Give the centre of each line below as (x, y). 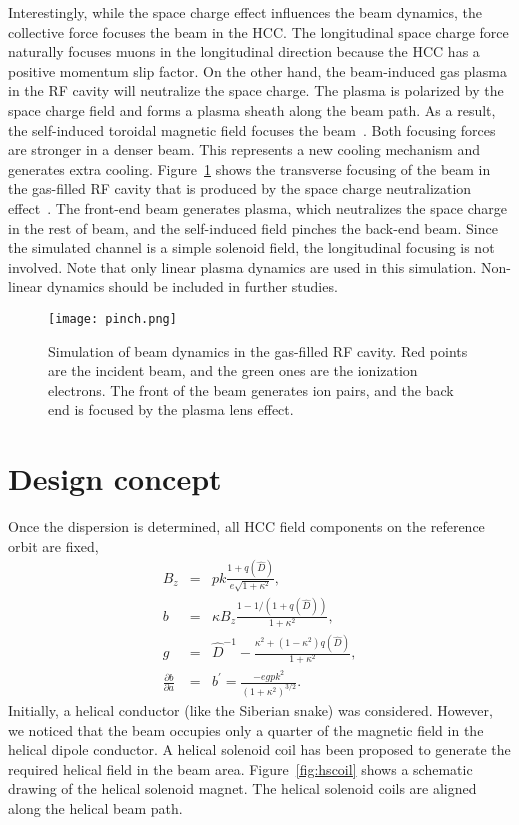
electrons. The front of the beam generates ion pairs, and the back (251, 389)
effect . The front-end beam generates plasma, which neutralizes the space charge (257, 207)
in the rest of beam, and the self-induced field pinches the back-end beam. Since (253, 227)
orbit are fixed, (53, 545)
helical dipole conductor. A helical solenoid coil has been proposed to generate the (259, 749)
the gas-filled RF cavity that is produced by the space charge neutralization (240, 188)
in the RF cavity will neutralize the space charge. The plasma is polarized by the (256, 90)
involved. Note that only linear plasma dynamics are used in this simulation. (242, 266)
